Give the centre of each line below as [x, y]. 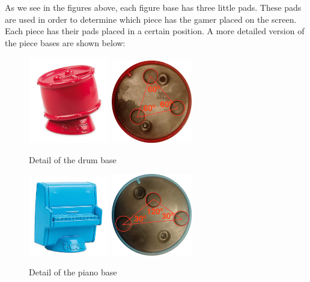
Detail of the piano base [73, 272]
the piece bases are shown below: [65, 42]
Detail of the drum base [73, 159]
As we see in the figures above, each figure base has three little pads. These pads [153, 7]
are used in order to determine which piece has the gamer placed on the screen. [151, 19]
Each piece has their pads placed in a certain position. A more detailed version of [155, 31]
